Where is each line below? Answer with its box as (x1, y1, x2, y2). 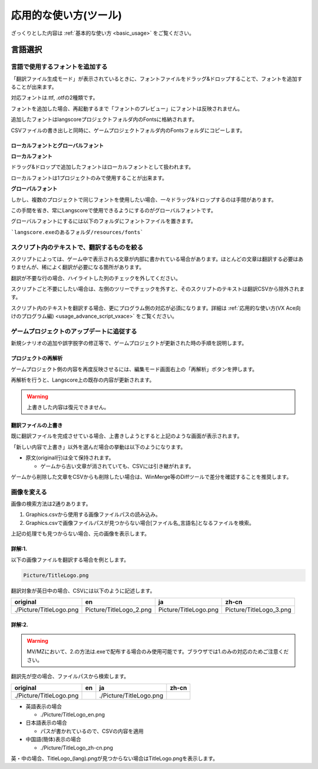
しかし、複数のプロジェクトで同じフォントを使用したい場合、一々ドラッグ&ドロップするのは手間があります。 (11, 196, 277, 203)
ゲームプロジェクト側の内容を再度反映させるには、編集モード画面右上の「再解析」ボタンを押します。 (11, 366, 258, 373)
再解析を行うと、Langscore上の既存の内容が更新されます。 (11, 376, 155, 383)
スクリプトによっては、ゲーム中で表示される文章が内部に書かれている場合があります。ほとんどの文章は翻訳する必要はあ (11, 255, 303, 262)
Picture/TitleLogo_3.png (225, 605, 291, 613)
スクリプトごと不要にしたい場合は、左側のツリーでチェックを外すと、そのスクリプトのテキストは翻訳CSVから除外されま (11, 285, 305, 293)
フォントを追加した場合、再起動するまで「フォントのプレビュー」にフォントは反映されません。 (11, 105, 243, 112)
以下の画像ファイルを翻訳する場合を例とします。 (11, 556, 130, 563)
